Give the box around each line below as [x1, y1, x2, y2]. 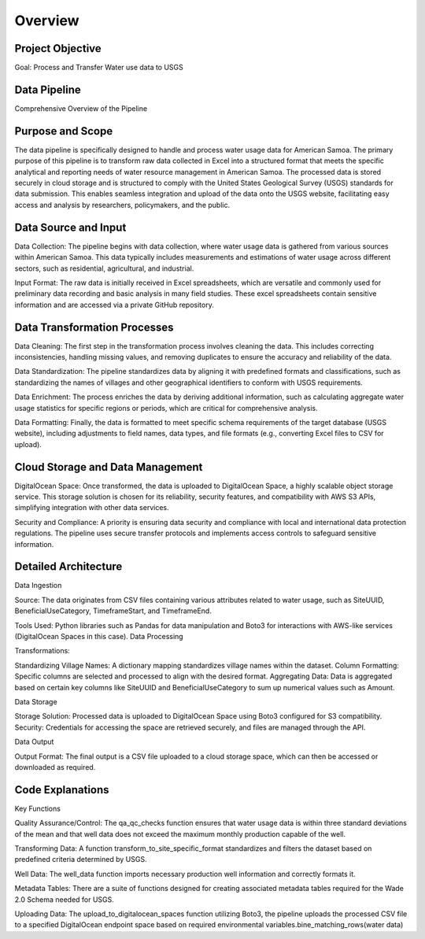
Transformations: [14, 646, 70, 656]
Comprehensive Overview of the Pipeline [14, 103, 148, 113]
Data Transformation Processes [14, 320, 174, 334]
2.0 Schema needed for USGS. [14, 894, 114, 904]
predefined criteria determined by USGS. [14, 855, 147, 864]
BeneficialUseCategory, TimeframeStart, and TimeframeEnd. [14, 606, 212, 616]
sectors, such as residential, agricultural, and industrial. [14, 264, 194, 273]
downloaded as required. [14, 762, 96, 771]
